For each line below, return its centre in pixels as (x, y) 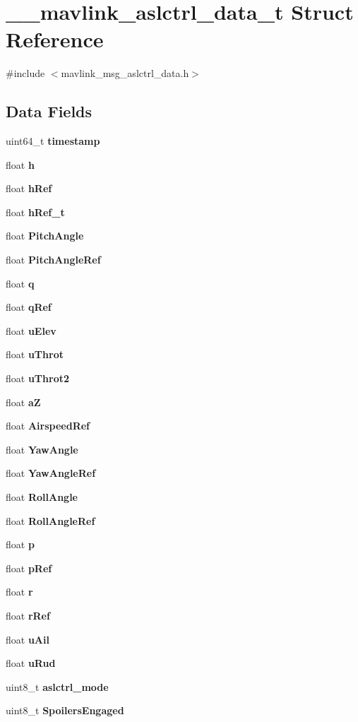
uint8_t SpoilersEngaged (65, 710)
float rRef (28, 615)
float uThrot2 (37, 378)
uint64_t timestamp (53, 141)
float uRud (31, 663)
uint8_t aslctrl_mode (57, 686)
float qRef (29, 307)
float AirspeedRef (48, 426)
